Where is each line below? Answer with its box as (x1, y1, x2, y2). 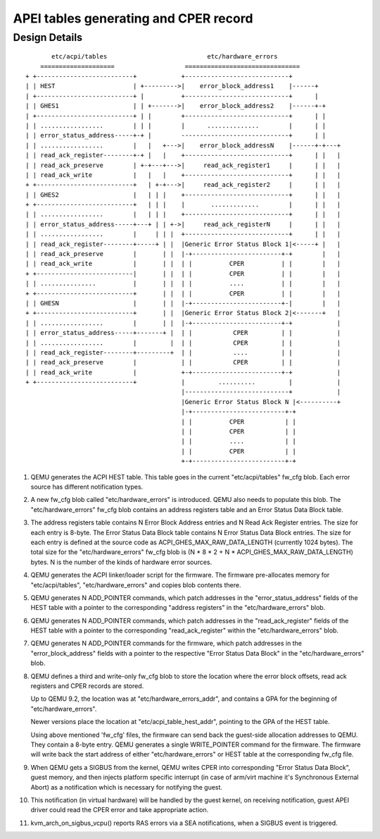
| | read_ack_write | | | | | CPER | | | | (25, 259, 341, 268)
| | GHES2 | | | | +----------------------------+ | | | (25, 190, 341, 199)
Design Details (13, 31, 82, 44)
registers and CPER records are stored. (30, 682, 144, 690)
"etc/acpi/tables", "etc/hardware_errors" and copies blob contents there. (30, 580, 241, 589)
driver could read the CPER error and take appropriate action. (30, 806, 209, 814)
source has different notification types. (30, 483, 144, 491)
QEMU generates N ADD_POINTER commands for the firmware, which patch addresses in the (30, 639, 303, 648)
